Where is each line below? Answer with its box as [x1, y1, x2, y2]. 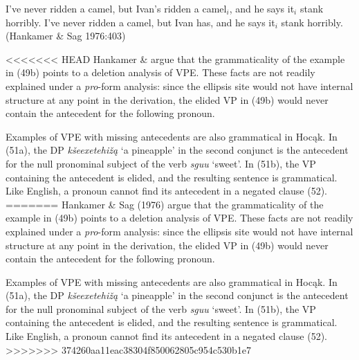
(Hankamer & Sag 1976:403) [6, 28, 126, 43]
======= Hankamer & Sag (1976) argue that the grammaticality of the [6, 197, 324, 211]
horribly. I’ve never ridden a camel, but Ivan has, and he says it [6, 15, 275, 29]
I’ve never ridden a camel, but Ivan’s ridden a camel [6, 1, 227, 15]
